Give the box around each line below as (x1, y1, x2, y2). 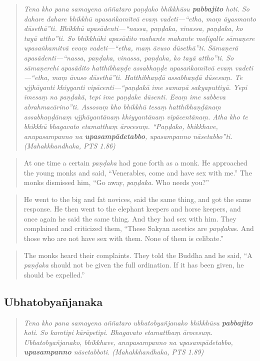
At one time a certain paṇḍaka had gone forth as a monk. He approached (23, 157, 247, 167)
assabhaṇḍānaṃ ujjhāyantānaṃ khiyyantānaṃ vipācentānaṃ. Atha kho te (23, 111, 248, 121)
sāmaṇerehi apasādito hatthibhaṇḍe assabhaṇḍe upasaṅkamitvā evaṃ (23, 62, 232, 72)
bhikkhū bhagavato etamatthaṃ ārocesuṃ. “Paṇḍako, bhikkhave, (23, 121, 218, 131)
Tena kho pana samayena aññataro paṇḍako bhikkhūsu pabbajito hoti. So (23, 3, 249, 13)
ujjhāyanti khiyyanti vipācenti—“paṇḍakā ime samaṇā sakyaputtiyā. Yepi (23, 81, 247, 92)
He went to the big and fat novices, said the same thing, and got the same (23, 193, 251, 204)
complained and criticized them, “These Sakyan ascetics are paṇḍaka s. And (23, 223, 254, 233)
